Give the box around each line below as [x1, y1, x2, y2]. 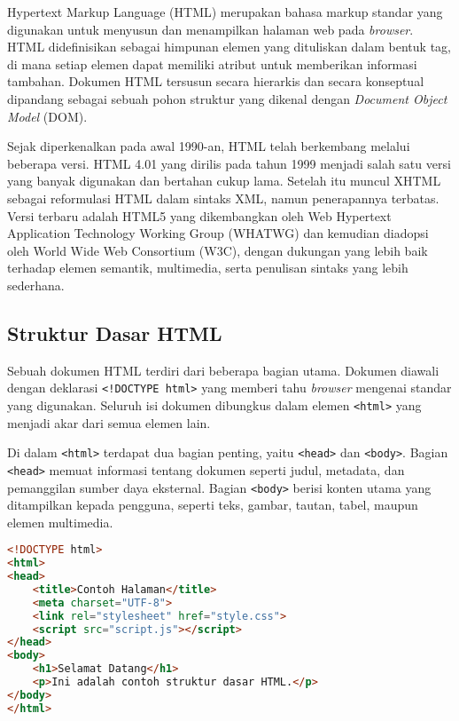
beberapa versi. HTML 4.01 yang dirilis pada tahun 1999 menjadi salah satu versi [7, 154, 451, 172]
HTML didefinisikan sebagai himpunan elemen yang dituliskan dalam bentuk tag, [7, 37, 451, 56]
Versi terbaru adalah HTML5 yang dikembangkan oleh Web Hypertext [7, 206, 392, 225]
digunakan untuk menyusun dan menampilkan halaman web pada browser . [7, 20, 414, 38]
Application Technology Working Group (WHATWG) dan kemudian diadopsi [7, 224, 429, 242]
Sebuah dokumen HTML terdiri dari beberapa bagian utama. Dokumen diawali [7, 360, 440, 379]
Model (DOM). [7, 107, 88, 125]
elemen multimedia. [7, 512, 113, 531]
